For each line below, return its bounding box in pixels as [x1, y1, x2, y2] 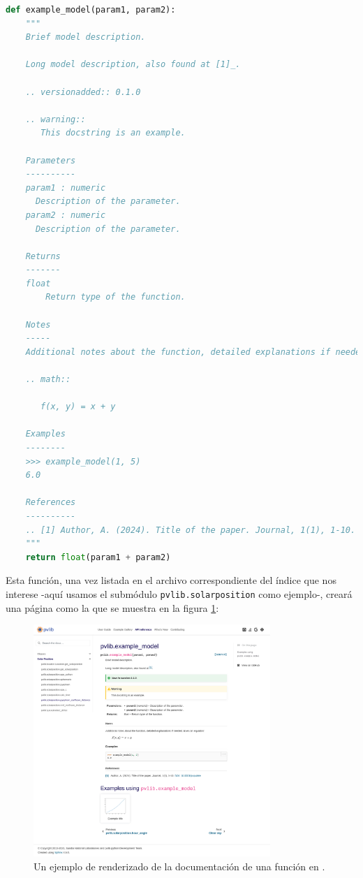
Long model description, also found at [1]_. [25, 59, 241, 70]
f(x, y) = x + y [40, 402, 116, 412]
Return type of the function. [45, 292, 186, 302]
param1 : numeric [25, 182, 106, 193]
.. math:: [25, 374, 71, 385]
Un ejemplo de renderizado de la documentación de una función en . [34, 859, 325, 873]
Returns [25, 251, 61, 261]
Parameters [25, 155, 76, 166]
